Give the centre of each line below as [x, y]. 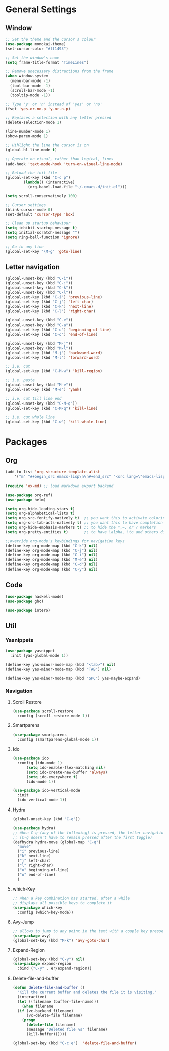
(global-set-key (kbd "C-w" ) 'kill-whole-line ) [56, 422]
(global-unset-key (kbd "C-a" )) [39, 325]
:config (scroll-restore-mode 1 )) [53, 716]
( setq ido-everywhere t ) [52, 777]
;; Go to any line [24, 247]
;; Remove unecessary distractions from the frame [59, 71]
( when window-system [27, 76]
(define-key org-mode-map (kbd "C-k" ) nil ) [52, 546]
